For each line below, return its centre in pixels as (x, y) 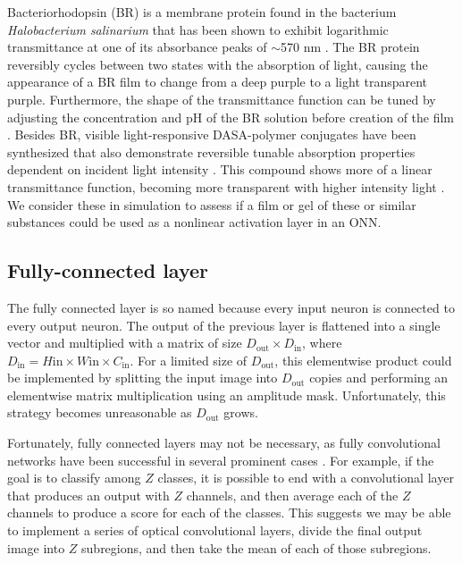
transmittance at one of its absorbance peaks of (137, 47)
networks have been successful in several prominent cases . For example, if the (221, 460)
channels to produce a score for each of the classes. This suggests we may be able (229, 513)
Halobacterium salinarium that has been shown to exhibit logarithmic (198, 29)
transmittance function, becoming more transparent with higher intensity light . (226, 186)
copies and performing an (379, 378)
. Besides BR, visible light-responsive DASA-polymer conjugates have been (212, 134)
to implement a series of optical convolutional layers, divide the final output (215, 530)
